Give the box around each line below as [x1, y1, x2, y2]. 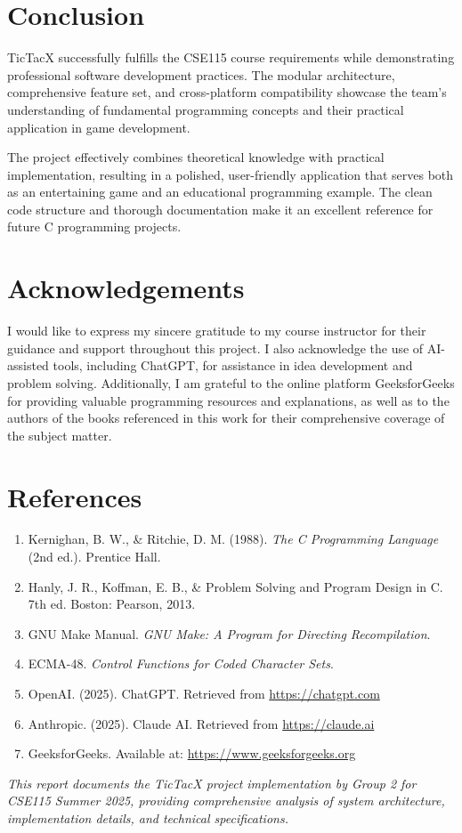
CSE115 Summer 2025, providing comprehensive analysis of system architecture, [7, 791, 445, 810]
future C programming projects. [7, 217, 182, 236]
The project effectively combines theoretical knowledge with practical [7, 148, 385, 166]
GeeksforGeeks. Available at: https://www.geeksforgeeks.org [28, 744, 356, 763]
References [7, 478, 142, 514]
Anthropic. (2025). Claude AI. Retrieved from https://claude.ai [28, 714, 375, 732]
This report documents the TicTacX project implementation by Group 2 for [7, 773, 417, 792]
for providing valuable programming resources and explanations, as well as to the [7, 391, 450, 409]
